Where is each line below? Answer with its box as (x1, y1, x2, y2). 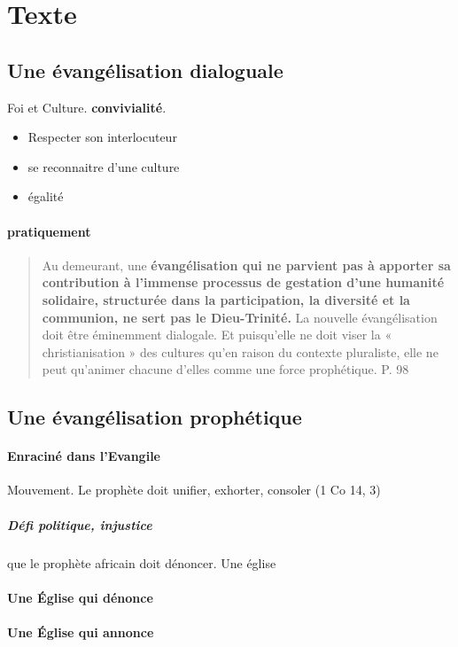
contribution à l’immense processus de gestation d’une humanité (42, 273, 445, 292)
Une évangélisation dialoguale (7, 56, 283, 83)
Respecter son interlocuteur (27, 128, 177, 146)
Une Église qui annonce (7, 623, 154, 642)
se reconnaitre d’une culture (27, 157, 180, 175)
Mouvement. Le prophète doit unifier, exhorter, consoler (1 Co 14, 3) (7, 480, 381, 499)
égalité (27, 187, 64, 206)
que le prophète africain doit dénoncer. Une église (7, 553, 276, 572)
